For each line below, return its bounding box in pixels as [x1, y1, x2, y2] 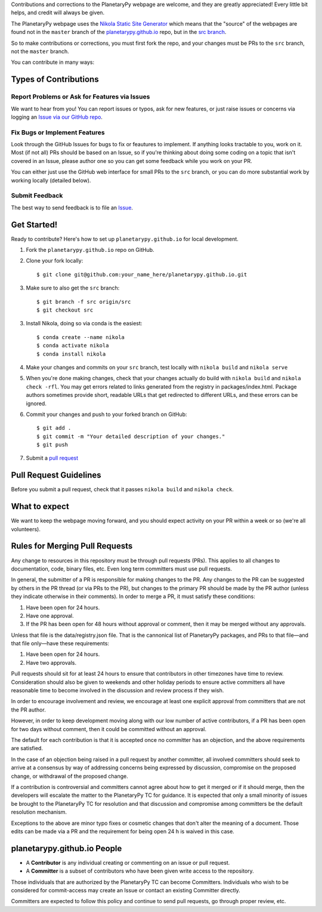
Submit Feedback [11, 192, 63, 200]
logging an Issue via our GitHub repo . [11, 113, 103, 121]
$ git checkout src [36, 306, 94, 313]
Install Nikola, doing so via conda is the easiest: [26, 320, 143, 327]
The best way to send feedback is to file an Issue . [11, 204, 134, 211]
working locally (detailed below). [11, 177, 91, 184]
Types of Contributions [11, 75, 99, 85]
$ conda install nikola [36, 350, 106, 358]
